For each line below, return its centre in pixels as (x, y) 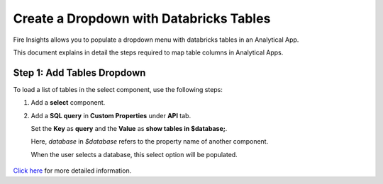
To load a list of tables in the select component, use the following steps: (118, 89)
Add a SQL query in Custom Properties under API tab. (111, 115)
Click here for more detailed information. (72, 171)
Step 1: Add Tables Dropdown (79, 73)
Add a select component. (68, 103)
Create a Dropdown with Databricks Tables (142, 18)
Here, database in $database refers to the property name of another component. (150, 142)
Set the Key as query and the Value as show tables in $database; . (129, 129)
